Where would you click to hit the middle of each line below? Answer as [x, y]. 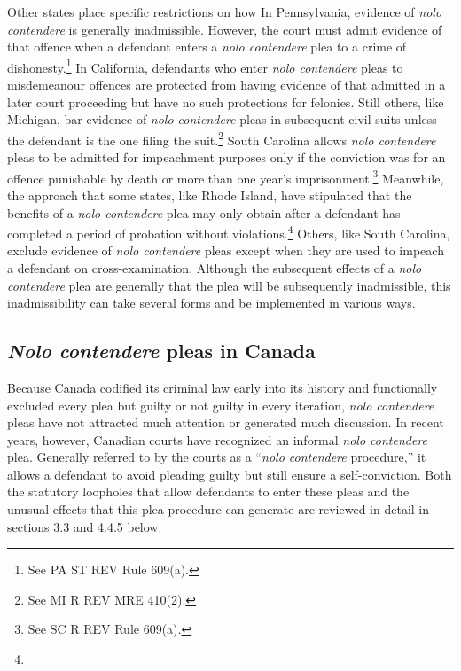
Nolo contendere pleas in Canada [161, 351]
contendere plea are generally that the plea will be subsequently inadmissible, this [229, 285]
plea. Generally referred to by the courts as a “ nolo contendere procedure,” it [217, 457]
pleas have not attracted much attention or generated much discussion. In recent [226, 422]
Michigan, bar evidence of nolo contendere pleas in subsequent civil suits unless [222, 119]
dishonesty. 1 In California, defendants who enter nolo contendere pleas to [205, 66]
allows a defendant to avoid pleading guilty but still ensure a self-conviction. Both [230, 474]
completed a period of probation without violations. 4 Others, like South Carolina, [229, 232]
